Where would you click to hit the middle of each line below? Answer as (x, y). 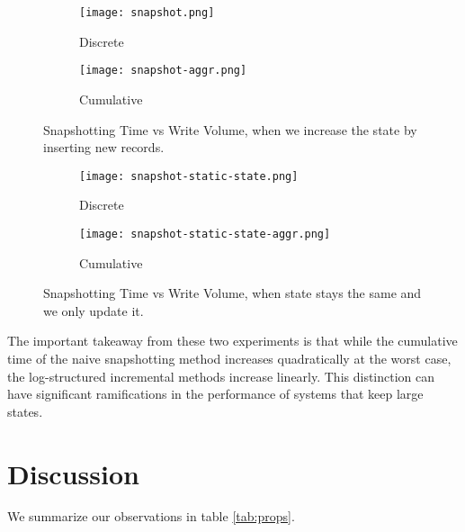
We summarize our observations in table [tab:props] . (151, 516)
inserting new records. (104, 147)
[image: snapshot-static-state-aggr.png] (205, 234)
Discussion (73, 473)
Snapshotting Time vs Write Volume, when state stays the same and (232, 293)
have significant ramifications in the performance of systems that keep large (215, 394)
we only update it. (94, 310)
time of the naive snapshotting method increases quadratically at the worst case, (229, 358)
